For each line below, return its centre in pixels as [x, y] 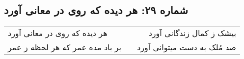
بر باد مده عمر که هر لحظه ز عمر [65, 47]
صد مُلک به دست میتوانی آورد [187, 47]
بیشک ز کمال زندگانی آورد [192, 33]
